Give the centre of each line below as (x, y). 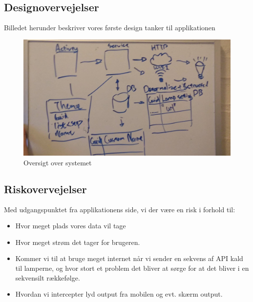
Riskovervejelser (45, 189)
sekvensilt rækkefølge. (48, 277)
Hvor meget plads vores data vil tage (71, 226)
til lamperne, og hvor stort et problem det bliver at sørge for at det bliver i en (132, 268)
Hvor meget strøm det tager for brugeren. (78, 242)
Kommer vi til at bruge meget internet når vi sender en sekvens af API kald (129, 258)
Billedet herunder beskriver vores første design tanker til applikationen (110, 28)
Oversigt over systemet (58, 162)
